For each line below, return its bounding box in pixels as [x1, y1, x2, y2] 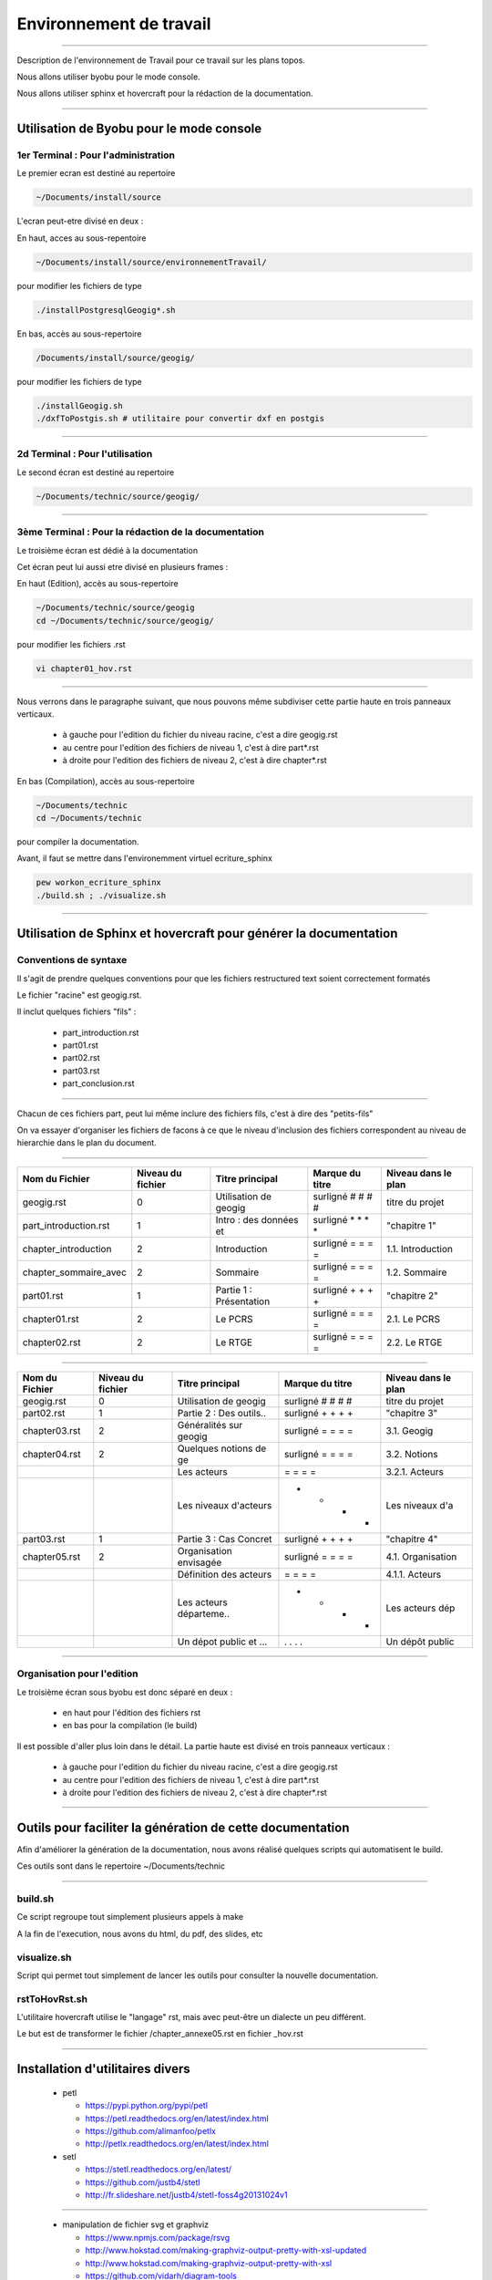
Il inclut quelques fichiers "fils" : [16, 1006, 137, 1017]
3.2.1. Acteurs [385, 1465, 444, 1477]
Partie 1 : [215, 1283, 252, 1296]
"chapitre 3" [385, 1406, 438, 1419]
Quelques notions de [177, 1442, 267, 1455]
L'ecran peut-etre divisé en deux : [16, 215, 144, 227]
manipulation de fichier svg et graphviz [62, 2219, 210, 2230]
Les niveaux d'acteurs [177, 1498, 272, 1511]
